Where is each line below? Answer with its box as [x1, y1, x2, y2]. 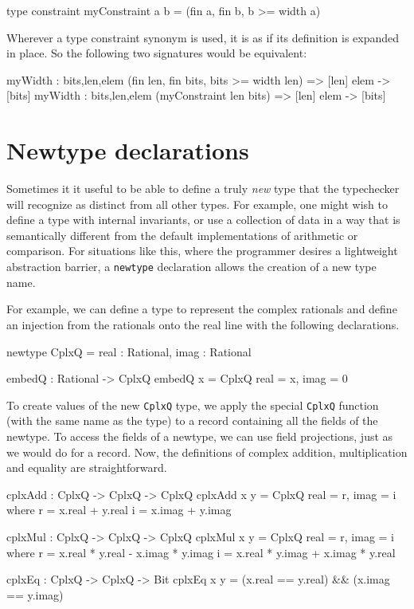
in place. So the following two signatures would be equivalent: [6, 45, 307, 61]
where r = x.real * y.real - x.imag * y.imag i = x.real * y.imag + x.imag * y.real [6, 544, 396, 560]
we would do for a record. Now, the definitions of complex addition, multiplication [6, 443, 408, 460]
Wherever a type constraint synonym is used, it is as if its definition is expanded [6, 29, 400, 45]
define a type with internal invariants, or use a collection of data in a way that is [6, 211, 400, 228]
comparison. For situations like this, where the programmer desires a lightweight [6, 242, 398, 259]
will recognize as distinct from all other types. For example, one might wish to [6, 195, 388, 212]
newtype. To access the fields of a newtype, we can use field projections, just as [6, 427, 393, 444]
